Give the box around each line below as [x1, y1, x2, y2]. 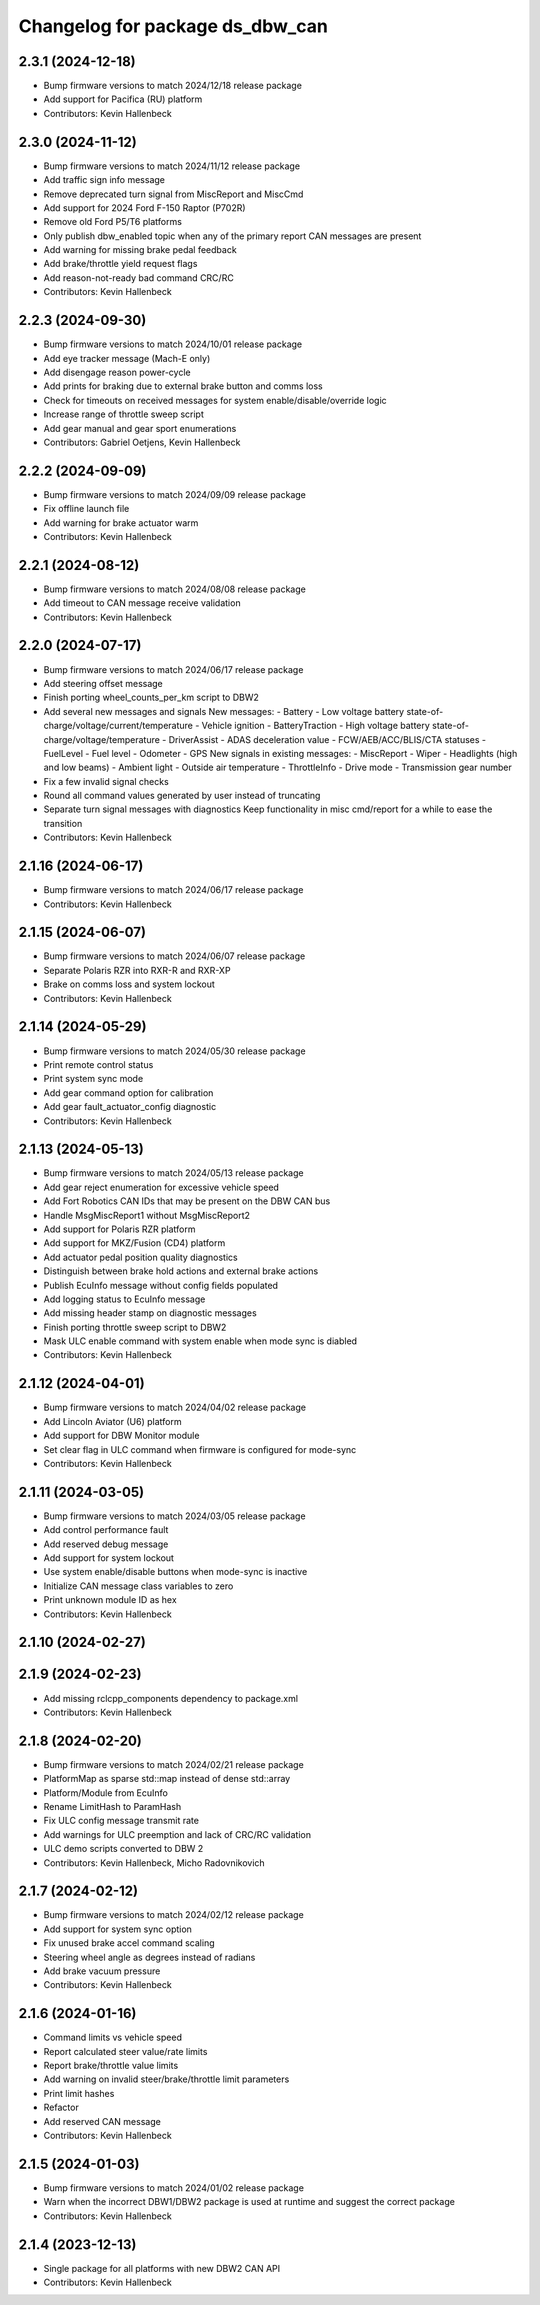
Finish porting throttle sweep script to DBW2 [43, 1321, 227, 1333]
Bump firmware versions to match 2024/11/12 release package [43, 160, 300, 172]
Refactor [43, 2101, 79, 2114]
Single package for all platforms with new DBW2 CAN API [43, 2262, 280, 2274]
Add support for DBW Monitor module [43, 1430, 200, 1442]
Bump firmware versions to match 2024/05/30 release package [43, 1045, 306, 1057]
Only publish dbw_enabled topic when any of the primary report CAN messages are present [43, 230, 422, 242]
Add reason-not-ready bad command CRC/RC [43, 271, 234, 284]
